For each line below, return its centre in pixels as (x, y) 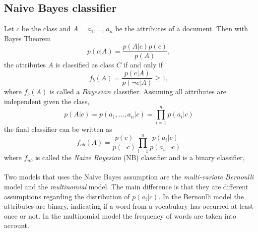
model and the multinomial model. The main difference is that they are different (126, 186)
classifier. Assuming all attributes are (170, 91)
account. (17, 225)
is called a (64, 91)
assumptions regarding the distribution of (67, 196)
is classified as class (85, 65)
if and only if (143, 65)
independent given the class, (47, 101)
